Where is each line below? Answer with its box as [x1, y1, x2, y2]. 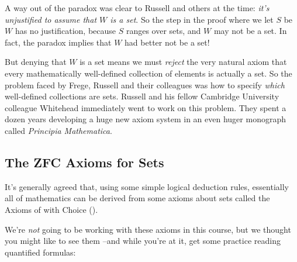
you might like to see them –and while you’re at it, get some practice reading [5, 235, 281, 247]
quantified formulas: [5, 246, 76, 258]
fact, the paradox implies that [5, 36, 112, 48]
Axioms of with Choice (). [5, 203, 98, 215]
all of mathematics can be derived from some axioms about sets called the [5, 192, 270, 204]
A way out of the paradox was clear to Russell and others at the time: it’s [5, 2, 270, 13]
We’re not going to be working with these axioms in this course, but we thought [5, 223, 291, 235]
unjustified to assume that [5, 13, 97, 25]
